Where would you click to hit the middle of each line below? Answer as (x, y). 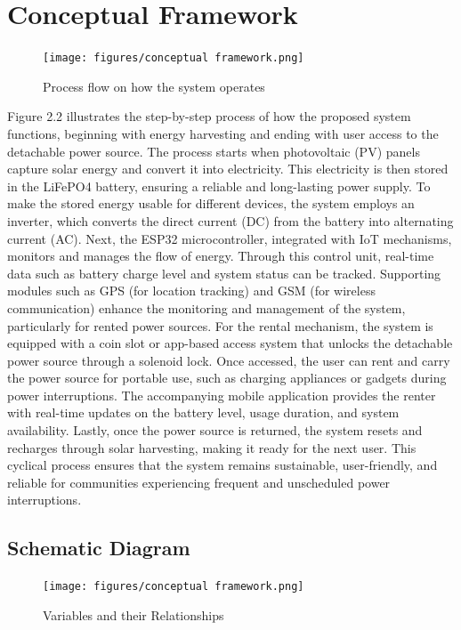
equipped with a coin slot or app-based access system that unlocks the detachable (230, 343)
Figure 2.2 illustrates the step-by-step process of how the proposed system (209, 116)
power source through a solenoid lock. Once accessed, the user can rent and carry (229, 360)
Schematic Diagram (99, 548)
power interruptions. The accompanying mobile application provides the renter (222, 395)
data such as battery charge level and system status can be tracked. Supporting (224, 273)
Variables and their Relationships (133, 614)
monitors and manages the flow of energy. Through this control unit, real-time (221, 256)
